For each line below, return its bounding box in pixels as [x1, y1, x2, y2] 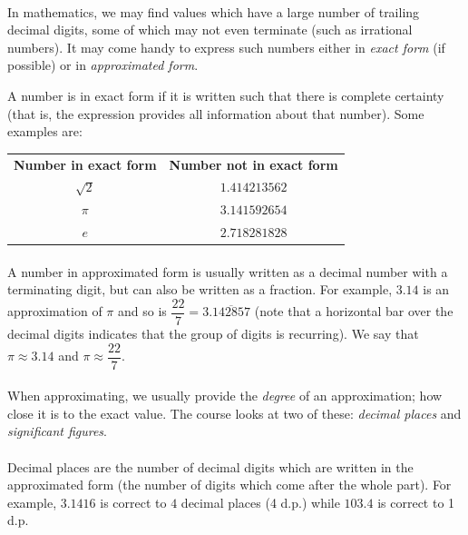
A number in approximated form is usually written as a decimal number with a [7, 262, 448, 281]
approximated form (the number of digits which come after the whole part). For [7, 475, 452, 494]
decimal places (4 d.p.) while [180, 492, 340, 511]
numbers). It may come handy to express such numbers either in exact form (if [7, 37, 445, 56]
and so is [117, 302, 167, 321]
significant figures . [7, 421, 107, 441]
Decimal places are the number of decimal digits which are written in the [7, 457, 414, 476]
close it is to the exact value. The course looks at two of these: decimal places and [7, 403, 462, 422]
